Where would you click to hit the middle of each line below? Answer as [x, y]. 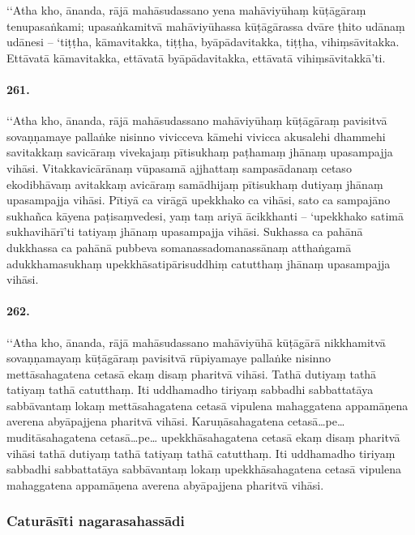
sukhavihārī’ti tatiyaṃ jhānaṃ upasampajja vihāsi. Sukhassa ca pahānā [185, 231]
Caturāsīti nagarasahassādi [96, 521]
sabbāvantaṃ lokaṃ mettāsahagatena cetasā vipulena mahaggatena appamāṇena [207, 405]
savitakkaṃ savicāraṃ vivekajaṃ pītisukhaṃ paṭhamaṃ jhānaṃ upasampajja [200, 152]
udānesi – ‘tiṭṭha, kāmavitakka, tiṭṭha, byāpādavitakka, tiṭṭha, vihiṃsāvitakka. [203, 42]
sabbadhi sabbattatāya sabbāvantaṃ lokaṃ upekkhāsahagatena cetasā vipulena [204, 469]
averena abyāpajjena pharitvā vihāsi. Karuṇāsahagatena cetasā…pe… [176, 421]
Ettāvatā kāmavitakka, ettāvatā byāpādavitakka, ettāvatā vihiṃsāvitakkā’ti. [196, 57]
